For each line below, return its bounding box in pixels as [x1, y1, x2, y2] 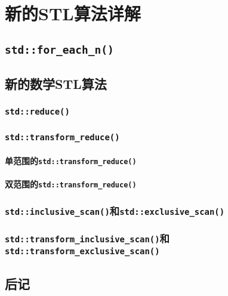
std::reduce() [5, 107, 70, 117]
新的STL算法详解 [5, 1, 141, 26]
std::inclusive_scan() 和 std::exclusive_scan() [5, 203, 225, 218]
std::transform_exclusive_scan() [5, 246, 160, 256]
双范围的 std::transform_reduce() [5, 178, 137, 190]
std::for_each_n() [5, 43, 114, 56]
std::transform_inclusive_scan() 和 [5, 231, 170, 246]
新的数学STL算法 [5, 75, 107, 93]
